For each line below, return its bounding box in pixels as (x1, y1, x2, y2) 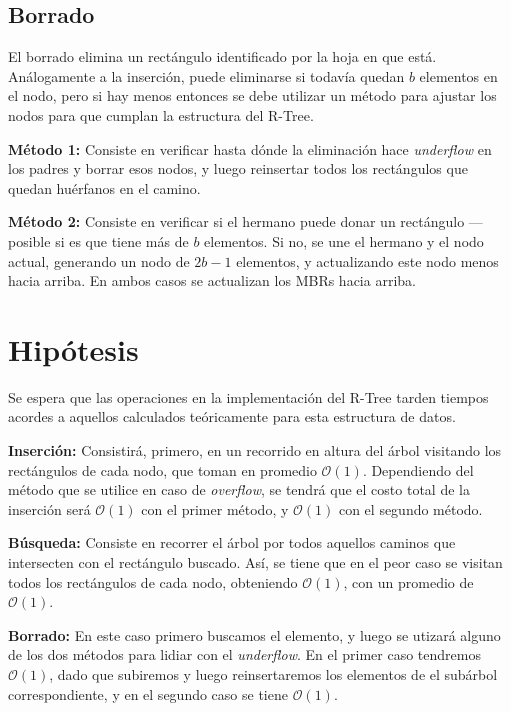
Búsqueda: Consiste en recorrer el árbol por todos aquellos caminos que (8, 532, 456, 553)
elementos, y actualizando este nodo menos (236, 250, 499, 271)
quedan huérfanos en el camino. (8, 177, 201, 198)
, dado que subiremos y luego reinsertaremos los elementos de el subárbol (49, 663, 498, 684)
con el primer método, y (141, 498, 289, 519)
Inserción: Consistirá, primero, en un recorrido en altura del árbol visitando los (8, 440, 502, 461)
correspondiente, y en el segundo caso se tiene (8, 683, 288, 704)
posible (8, 230, 51, 251)
